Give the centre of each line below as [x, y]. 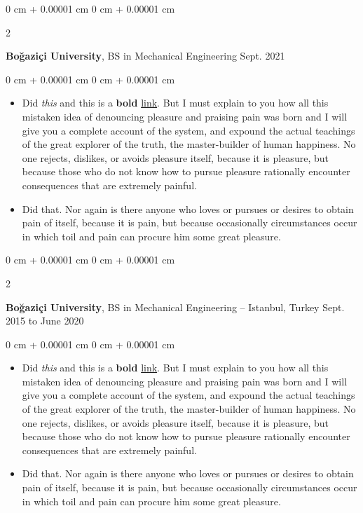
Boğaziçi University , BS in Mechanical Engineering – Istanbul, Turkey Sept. [175, 307]
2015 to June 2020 [45, 321]
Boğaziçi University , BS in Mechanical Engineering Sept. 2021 [145, 56]
